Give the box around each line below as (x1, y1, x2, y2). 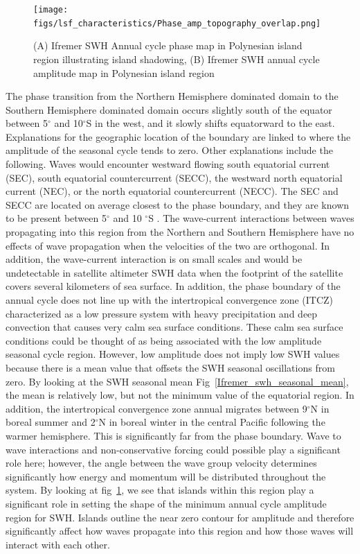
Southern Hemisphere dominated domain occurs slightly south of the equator (6, 102, 332, 116)
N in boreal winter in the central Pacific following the (98, 415, 325, 429)
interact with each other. (6, 537, 110, 551)
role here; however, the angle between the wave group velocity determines (6, 456, 317, 470)
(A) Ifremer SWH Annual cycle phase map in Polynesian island (33, 38, 303, 53)
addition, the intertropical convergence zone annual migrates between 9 (6, 401, 307, 415)
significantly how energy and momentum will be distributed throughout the (6, 469, 326, 483)
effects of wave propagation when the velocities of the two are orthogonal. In (6, 238, 330, 252)
